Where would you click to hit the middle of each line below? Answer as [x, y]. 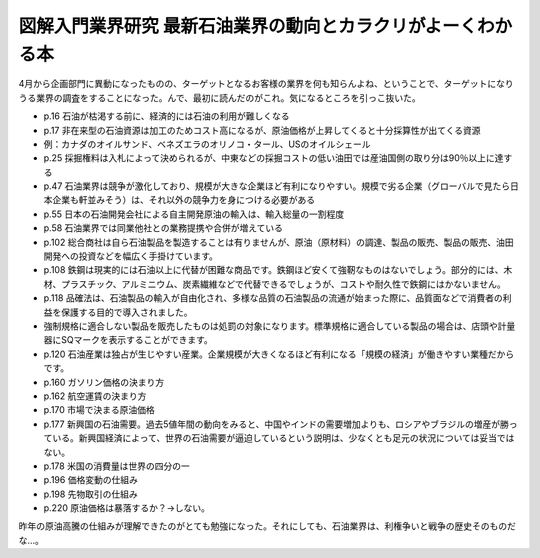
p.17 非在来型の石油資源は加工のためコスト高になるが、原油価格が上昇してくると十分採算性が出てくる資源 [262, 130]
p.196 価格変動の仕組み [91, 480]
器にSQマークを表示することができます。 [128, 340]
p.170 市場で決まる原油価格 [99, 410]
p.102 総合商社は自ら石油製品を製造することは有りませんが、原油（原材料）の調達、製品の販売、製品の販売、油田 [278, 242]
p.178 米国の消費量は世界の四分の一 [116, 466]
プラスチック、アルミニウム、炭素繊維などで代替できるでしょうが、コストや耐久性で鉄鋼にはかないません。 [283, 284]
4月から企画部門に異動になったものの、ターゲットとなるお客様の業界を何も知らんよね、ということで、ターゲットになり [266, 84]
